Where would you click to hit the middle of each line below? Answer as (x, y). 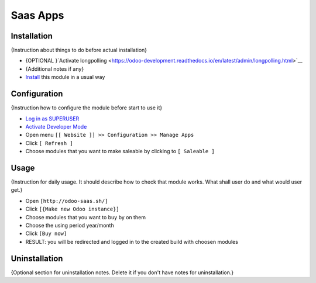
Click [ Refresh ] (49, 143)
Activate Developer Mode (56, 126)
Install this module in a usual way (65, 77)
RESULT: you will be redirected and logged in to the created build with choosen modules (132, 241)
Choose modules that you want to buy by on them (86, 217)
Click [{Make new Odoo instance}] (72, 209)
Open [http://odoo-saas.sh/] (67, 201)
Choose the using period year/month (70, 225)
